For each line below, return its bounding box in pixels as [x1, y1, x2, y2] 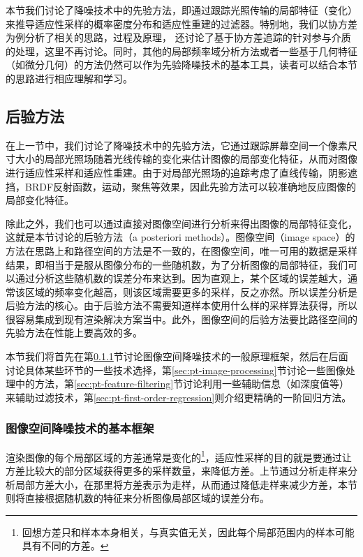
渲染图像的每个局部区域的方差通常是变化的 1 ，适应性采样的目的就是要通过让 [6, 447, 352, 464]
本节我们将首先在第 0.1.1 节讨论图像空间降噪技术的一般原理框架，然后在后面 [6, 349, 348, 364]
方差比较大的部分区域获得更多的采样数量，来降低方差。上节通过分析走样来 [6, 463, 348, 477]
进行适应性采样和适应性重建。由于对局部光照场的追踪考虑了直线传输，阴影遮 [6, 165, 357, 179]
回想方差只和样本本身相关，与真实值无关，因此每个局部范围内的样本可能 [22, 524, 355, 539]
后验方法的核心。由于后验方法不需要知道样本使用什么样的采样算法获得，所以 [6, 298, 357, 313]
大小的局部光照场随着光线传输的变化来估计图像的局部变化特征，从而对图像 [15, 151, 357, 166]
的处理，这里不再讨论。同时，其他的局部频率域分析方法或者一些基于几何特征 [6, 43, 357, 58]
